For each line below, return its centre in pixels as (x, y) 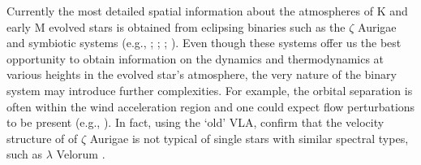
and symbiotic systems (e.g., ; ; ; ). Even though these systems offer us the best (204, 43)
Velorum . (81, 154)
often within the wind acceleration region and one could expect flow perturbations (211, 106)
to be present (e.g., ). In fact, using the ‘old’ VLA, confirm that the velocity (195, 122)
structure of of (42, 138)
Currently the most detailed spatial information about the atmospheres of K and (207, 11)
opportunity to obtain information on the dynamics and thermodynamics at (195, 58)
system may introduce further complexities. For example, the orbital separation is (210, 90)
